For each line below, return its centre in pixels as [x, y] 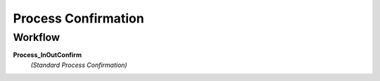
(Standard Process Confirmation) [79, 65]
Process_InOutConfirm [47, 55]
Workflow [36, 37]
